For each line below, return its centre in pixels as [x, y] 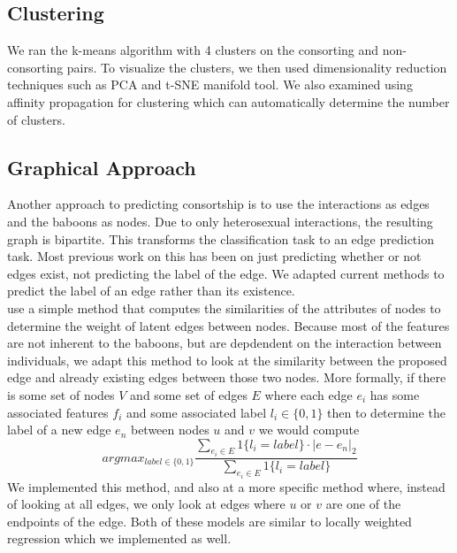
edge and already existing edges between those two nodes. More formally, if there [227, 377]
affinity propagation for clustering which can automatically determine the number [228, 101]
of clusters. [36, 119]
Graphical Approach [102, 167]
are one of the [363, 504]
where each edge [308, 394]
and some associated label [196, 412]
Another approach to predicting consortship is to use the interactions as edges [218, 204]
